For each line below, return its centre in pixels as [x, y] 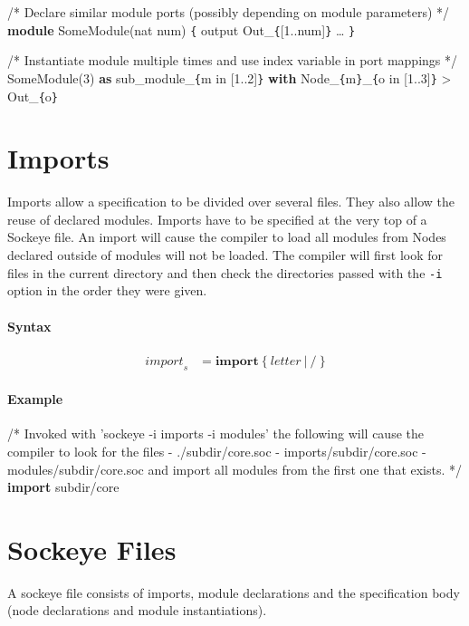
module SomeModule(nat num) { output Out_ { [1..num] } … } [182, 29]
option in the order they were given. [107, 290]
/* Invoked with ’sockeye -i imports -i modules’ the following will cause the [215, 433]
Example [35, 399]
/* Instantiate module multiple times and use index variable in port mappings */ [233, 60]
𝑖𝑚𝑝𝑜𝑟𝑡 [164, 361]
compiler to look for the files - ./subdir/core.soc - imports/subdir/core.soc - [217, 451]
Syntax [29, 326]
